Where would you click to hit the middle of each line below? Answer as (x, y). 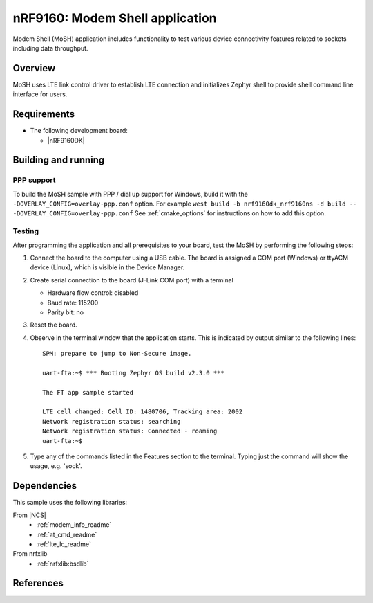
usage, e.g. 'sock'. (56, 466)
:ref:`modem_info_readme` (74, 525)
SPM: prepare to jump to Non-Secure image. (117, 354)
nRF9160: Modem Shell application (115, 18)
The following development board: (79, 131)
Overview (34, 68)
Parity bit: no (66, 312)
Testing (26, 231)
